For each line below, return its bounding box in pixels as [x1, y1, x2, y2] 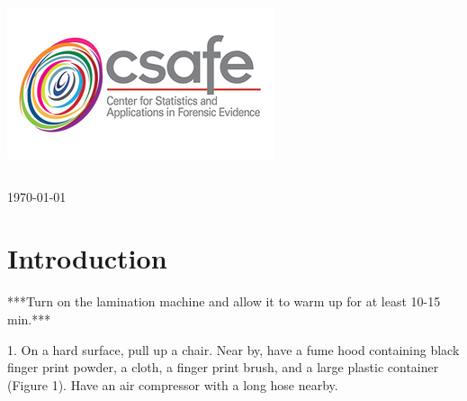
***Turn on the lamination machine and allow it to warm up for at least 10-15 [7, 292, 441, 311]
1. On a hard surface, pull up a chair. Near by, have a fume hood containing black [7, 340, 460, 359]
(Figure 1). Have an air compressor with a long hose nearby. [7, 375, 338, 394]
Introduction [7, 240, 167, 277]
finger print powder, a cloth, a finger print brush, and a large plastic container [7, 358, 439, 377]
